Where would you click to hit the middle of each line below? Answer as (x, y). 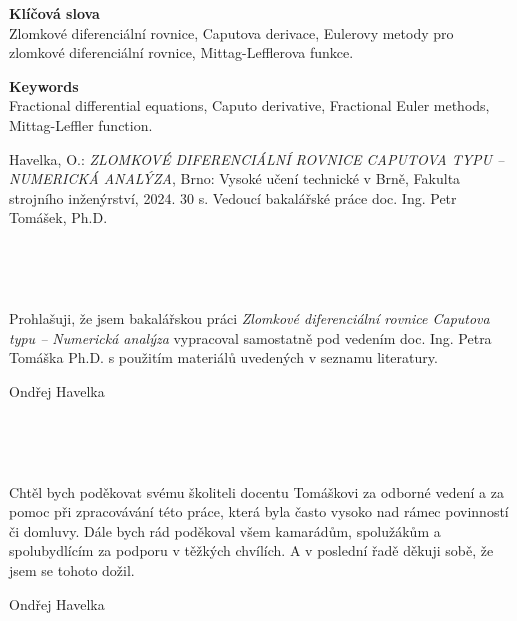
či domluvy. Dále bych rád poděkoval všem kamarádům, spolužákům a (225, 530)
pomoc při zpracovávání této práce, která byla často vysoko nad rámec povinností (259, 511)
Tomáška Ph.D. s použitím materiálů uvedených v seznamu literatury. (223, 357)
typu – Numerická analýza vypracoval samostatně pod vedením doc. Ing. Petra (250, 337)
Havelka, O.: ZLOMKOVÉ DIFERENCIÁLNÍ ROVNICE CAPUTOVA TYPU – (257, 158)
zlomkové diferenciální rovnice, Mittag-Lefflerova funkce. (181, 52)
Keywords (44, 85)
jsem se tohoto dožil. (72, 570)
